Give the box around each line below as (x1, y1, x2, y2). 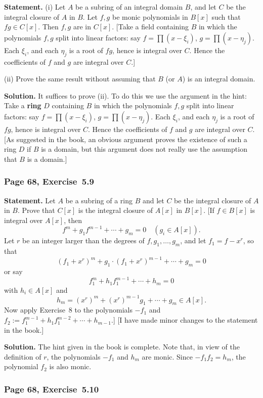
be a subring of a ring (65, 195, 133, 205)
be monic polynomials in (112, 11, 188, 22)
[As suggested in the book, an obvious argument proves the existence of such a (4, 134, 247, 144)
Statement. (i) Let (4, 2, 66, 12)
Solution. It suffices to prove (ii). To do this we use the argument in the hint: (4, 90, 247, 101)
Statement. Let (4, 195, 56, 205)
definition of (4, 351, 41, 362)
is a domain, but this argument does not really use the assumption (41, 144, 247, 154)
